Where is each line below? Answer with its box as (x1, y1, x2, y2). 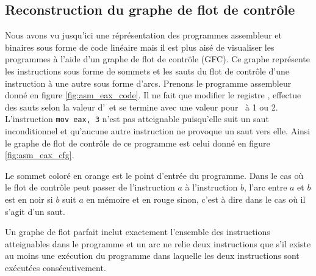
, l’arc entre (243, 181, 287, 194)
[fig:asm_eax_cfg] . (5, 148, 74, 161)
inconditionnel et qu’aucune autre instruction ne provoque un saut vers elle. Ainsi (5, 125, 311, 137)
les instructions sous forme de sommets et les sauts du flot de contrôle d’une (5, 64, 289, 77)
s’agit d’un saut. (5, 205, 65, 217)
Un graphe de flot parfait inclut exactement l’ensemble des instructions (5, 225, 270, 238)
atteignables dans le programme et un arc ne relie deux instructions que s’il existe (5, 237, 311, 250)
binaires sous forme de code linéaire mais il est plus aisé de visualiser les (5, 40, 275, 53)
